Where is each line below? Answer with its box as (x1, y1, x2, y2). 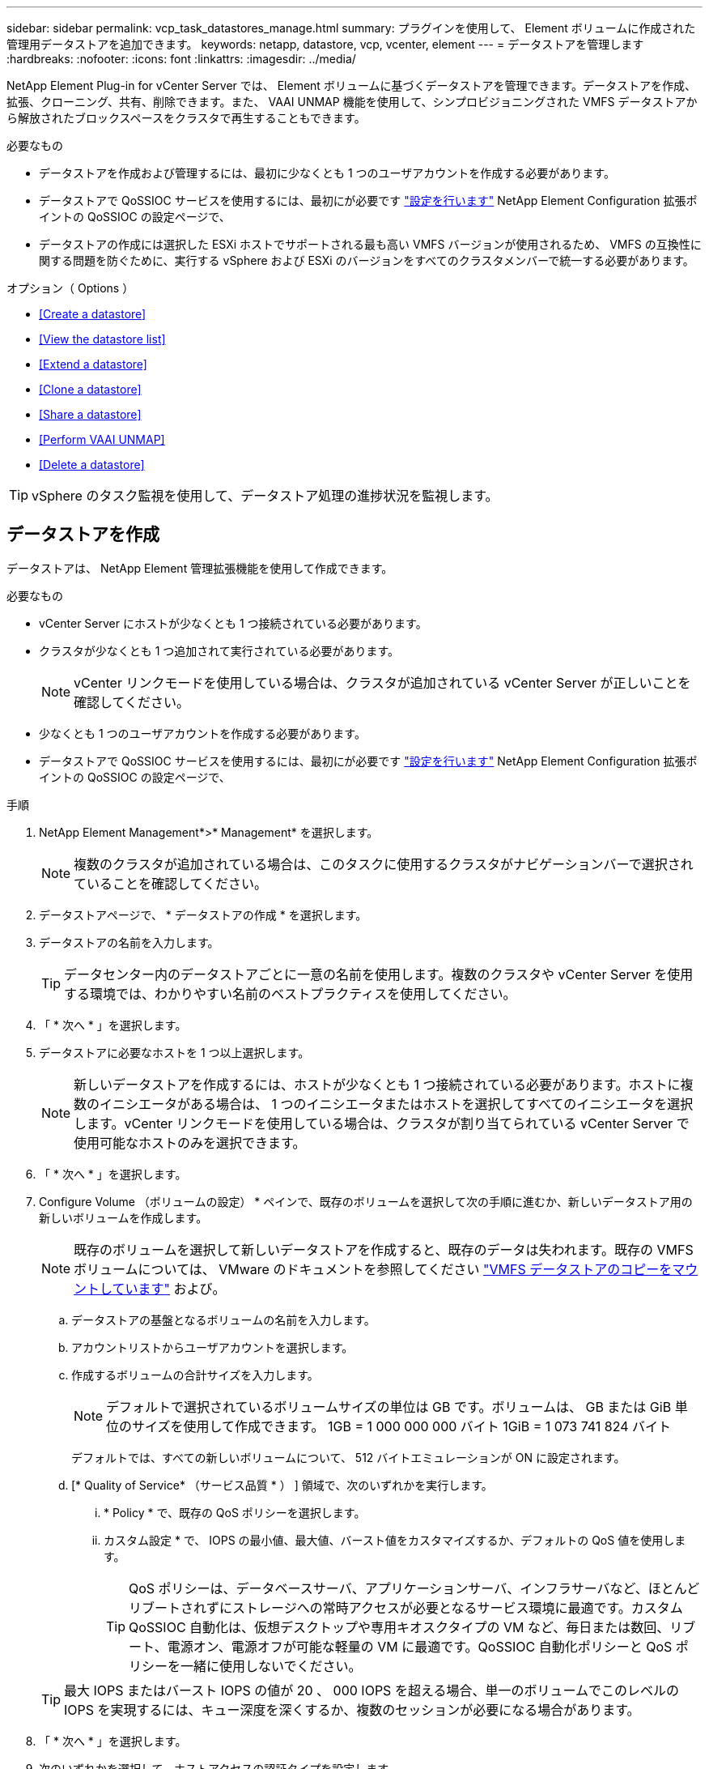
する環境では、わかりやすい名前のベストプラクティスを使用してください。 (64, 985, 516, 1002)
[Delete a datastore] (39, 458, 145, 471)
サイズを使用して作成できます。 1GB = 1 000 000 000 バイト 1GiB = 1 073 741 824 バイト (132, 1417, 672, 1434)
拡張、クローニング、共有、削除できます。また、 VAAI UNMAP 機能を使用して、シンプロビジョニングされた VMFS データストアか (6, 95, 698, 109)
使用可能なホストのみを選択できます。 (74, 1134, 306, 1151)
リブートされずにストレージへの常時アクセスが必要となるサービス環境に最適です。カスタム (129, 1599, 683, 1616)
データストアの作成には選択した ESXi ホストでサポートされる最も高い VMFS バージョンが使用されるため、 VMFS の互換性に (39, 237, 702, 251)
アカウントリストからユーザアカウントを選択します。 (71, 1340, 354, 1354)
